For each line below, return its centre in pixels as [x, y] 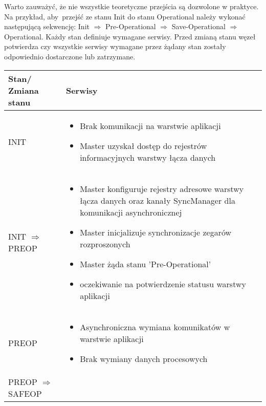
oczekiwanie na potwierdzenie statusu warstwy [163, 284]
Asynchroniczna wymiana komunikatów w [155, 327]
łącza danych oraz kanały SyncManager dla [158, 200]
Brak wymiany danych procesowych [144, 358]
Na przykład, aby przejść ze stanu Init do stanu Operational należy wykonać [125, 16]
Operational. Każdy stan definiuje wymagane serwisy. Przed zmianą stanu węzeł [130, 36]
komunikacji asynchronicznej [131, 212]
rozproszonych [105, 244]
